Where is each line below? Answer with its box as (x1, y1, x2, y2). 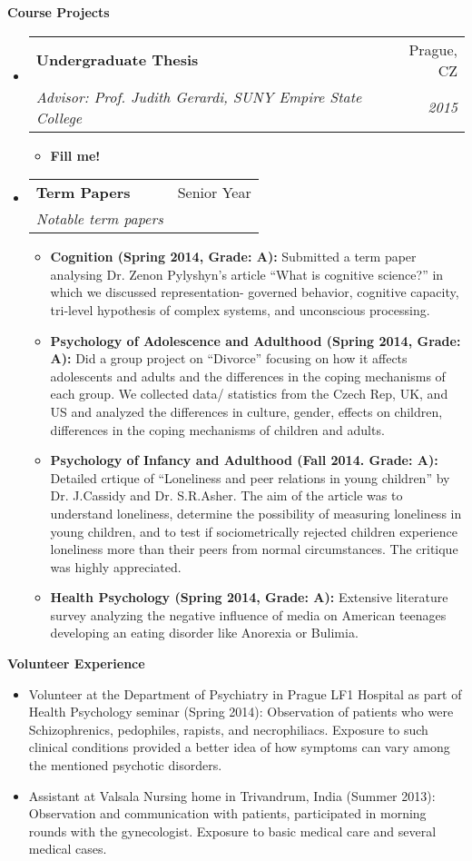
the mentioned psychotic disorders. (28, 756, 222, 775)
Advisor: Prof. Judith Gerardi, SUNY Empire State (35, 85, 362, 107)
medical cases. (28, 839, 107, 858)
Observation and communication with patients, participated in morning (28, 804, 427, 823)
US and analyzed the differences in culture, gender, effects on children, (50, 401, 443, 421)
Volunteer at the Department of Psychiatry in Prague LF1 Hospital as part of (28, 684, 462, 703)
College (35, 106, 83, 128)
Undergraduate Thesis (35, 49, 199, 71)
